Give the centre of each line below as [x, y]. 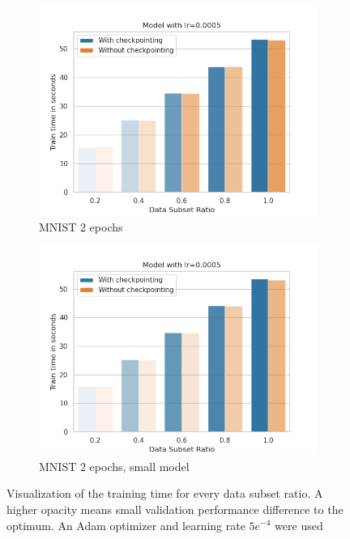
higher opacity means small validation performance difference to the [175, 509]
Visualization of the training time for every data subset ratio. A [165, 493]
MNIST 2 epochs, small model [114, 466]
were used [299, 525]
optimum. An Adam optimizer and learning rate [126, 525]
